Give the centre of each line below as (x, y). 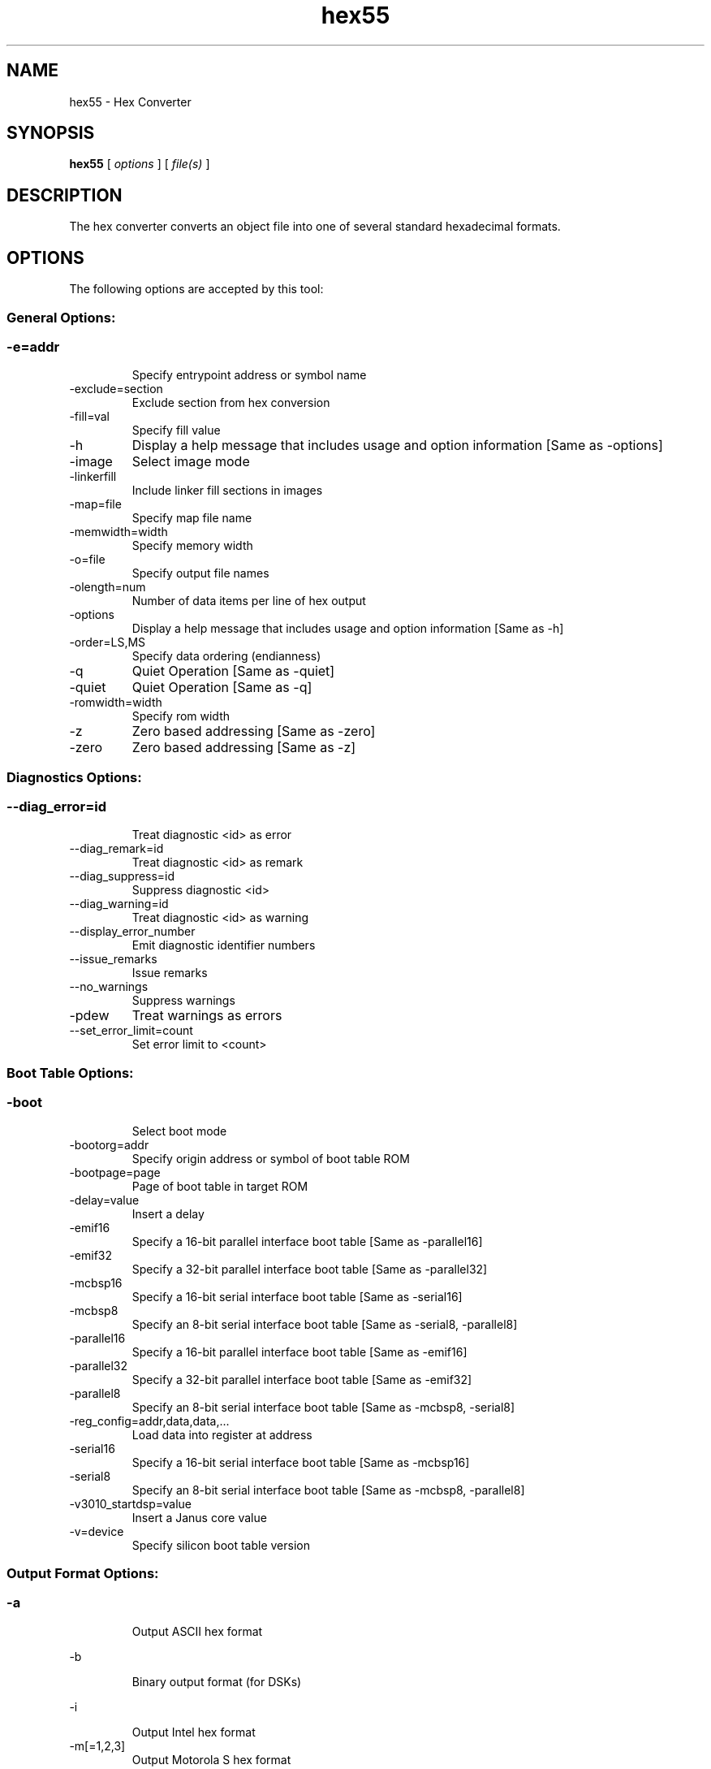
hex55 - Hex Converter (130, 102)
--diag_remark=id (116, 849)
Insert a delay (168, 1213)
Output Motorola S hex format (211, 1759)
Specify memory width (192, 546)
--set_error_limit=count (131, 1031)
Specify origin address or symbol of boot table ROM (271, 1158)
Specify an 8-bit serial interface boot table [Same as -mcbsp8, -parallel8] (328, 1490)
